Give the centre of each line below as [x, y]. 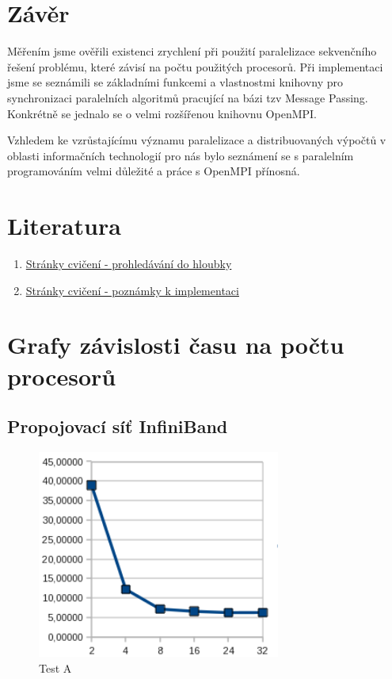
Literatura [64, 226]
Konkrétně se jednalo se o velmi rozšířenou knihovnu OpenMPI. [162, 113]
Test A [55, 667]
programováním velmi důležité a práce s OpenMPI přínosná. [154, 171]
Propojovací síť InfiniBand [118, 426]
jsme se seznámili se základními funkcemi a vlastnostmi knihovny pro [175, 82]
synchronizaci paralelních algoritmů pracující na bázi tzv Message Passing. [188, 97]
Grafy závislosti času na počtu [176, 345]
